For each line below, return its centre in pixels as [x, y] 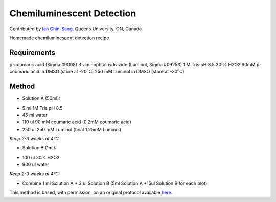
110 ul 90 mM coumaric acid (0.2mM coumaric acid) [77, 122]
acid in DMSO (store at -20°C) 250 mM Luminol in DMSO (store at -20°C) [107, 72]
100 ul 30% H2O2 [41, 157]
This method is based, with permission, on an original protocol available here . [91, 193]
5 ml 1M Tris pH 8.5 [42, 108]
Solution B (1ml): [39, 148]
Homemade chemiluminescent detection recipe [59, 38]
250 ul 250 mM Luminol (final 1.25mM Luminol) [72, 129]
